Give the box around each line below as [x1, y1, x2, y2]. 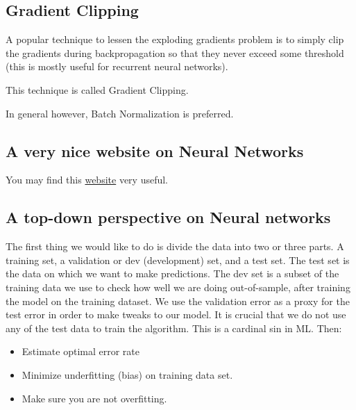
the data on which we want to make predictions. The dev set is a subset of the [6, 266, 339, 281]
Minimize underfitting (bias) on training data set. [22, 367, 233, 382]
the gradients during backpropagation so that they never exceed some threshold [6, 45, 344, 60]
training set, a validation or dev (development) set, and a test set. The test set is [6, 252, 350, 267]
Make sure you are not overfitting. [22, 391, 167, 405]
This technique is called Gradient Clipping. [6, 82, 189, 97]
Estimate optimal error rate [22, 344, 140, 359]
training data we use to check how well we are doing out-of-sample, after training [6, 279, 350, 294]
